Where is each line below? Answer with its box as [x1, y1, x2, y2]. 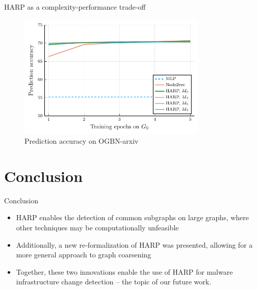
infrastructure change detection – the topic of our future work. [16, 276, 212, 287]
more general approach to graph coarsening [16, 249, 151, 260]
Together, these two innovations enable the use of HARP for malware [16, 266, 233, 277]
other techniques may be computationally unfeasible [16, 222, 179, 232]
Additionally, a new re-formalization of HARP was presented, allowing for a [16, 239, 253, 250]
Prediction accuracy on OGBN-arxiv [24, 136, 139, 146]
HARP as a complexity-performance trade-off [4, 2, 146, 12]
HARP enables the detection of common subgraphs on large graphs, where [16, 212, 249, 223]
